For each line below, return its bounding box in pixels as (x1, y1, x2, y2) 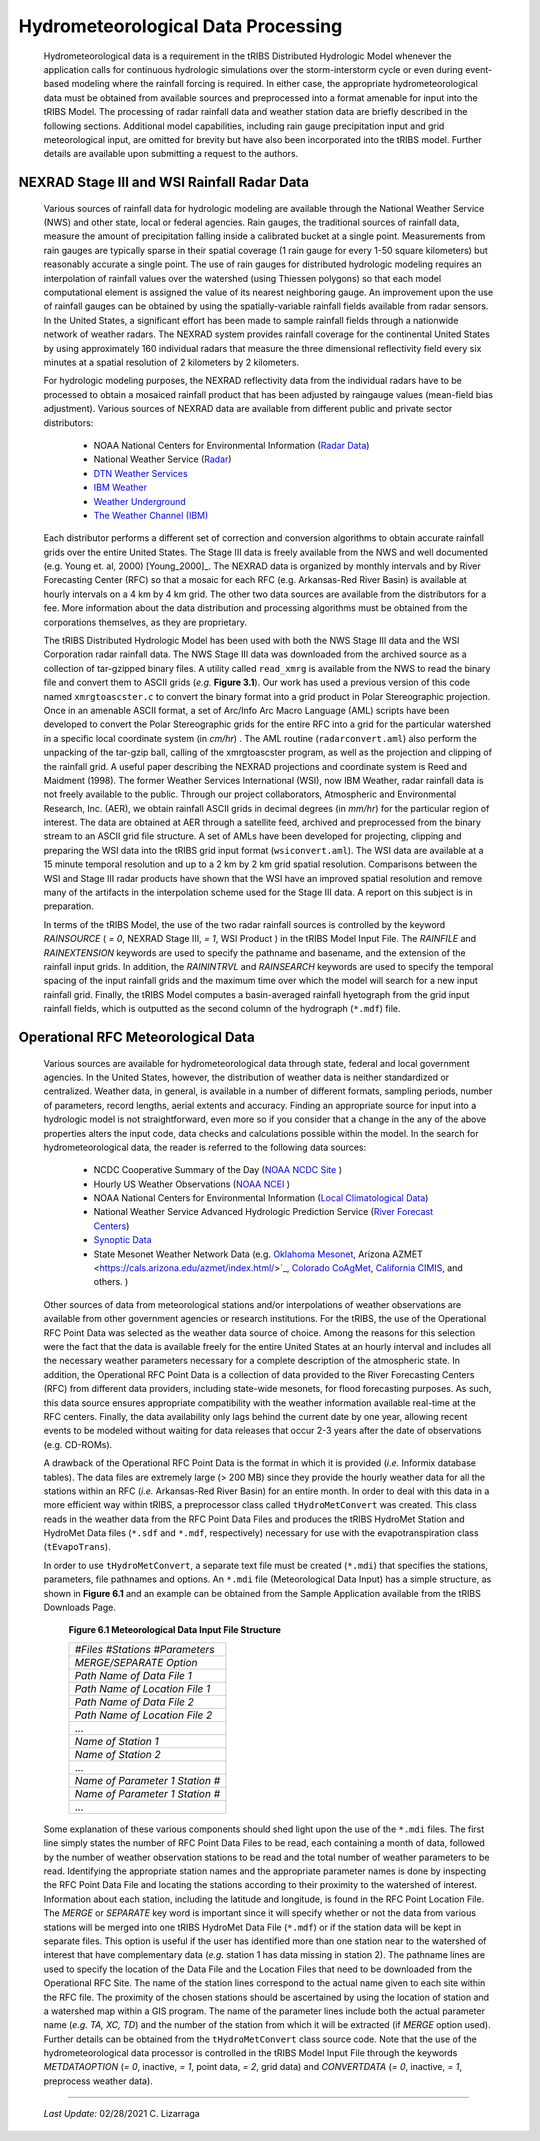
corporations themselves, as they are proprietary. (43, 616, 247, 628)
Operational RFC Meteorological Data (18, 1028, 255, 1045)
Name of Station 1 (74, 1734, 159, 1748)
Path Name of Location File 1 (74, 1681, 211, 1695)
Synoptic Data (93, 1234, 152, 1246)
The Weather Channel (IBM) (93, 509, 209, 521)
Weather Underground (93, 495, 187, 507)
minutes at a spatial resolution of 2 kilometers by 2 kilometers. (43, 356, 300, 368)
